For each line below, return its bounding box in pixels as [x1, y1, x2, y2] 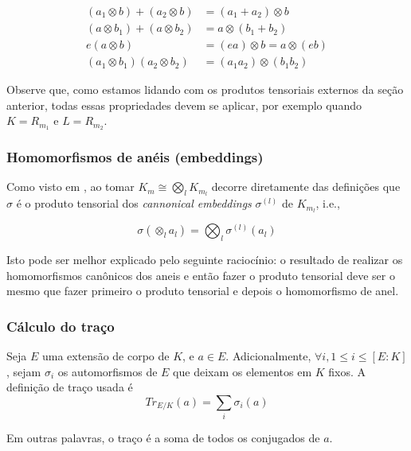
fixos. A [328, 363, 366, 379]
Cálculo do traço [6, 316, 115, 336]
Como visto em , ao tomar [6, 178, 135, 195]
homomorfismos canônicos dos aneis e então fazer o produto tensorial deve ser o [6, 266, 395, 283]
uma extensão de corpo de [41, 347, 170, 364]
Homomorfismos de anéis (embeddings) [6, 147, 264, 167]
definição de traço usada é [6, 379, 133, 395]
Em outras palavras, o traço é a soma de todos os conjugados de [6, 430, 320, 446]
